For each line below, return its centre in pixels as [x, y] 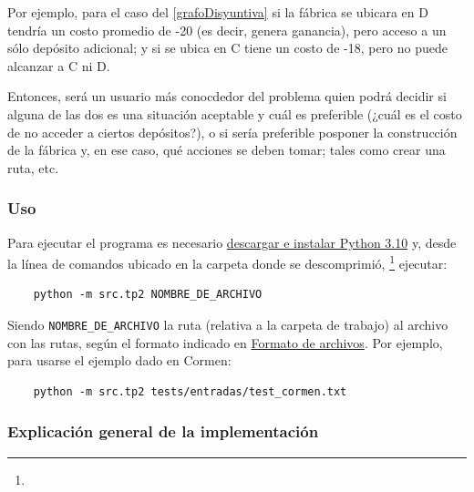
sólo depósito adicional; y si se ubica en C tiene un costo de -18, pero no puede [227, 48]
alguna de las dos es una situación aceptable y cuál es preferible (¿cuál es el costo [235, 113]
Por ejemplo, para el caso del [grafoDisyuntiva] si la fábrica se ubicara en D [218, 12]
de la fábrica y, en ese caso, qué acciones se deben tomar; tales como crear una [227, 150]
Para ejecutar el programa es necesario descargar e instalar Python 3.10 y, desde [232, 242]
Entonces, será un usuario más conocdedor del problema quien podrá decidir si [227, 96]
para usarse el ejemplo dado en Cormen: [119, 360]
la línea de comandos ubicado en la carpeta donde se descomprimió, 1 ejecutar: [227, 262]
